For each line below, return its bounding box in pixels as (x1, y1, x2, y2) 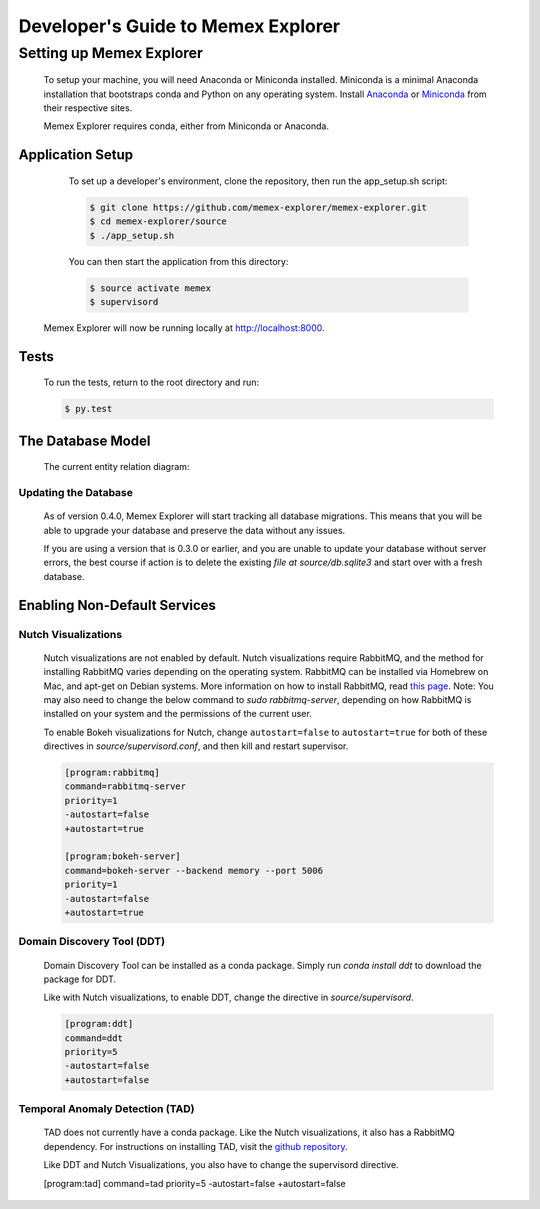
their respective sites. (43, 101, 133, 114)
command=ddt (64, 1032, 124, 1044)
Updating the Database (18, 486, 134, 500)
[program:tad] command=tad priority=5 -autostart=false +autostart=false (43, 1177, 346, 1189)
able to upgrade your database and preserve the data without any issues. (43, 524, 346, 536)
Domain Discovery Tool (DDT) (18, 935, 165, 949)
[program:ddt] (64, 1018, 134, 1030)
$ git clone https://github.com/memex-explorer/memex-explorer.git (89, 201, 428, 213)
